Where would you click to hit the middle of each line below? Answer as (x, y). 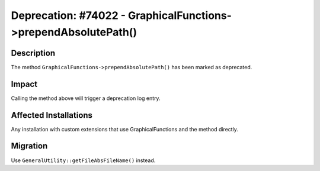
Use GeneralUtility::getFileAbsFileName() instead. (83, 160)
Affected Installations (52, 115)
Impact (24, 84)
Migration (29, 146)
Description (33, 53)
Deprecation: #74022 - (68, 15)
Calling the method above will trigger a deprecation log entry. (86, 98)
